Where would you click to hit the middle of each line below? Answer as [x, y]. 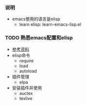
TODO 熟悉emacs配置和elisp [39, 38]
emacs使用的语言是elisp [36, 19]
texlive [26, 98]
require [26, 61]
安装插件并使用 [27, 88]
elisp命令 [21, 55]
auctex [26, 93]
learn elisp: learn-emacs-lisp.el [50, 25]
